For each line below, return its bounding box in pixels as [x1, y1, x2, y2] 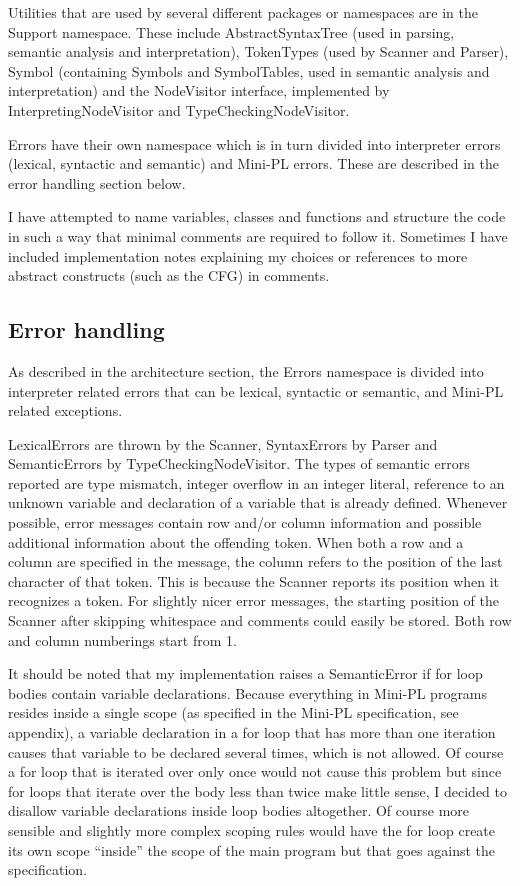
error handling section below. [8, 172, 186, 193]
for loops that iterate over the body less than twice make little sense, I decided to [8, 780, 508, 801]
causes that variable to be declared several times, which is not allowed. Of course [8, 741, 504, 762]
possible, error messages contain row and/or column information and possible [8, 512, 482, 533]
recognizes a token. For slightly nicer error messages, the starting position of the [8, 590, 499, 611]
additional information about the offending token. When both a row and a [8, 531, 464, 552]
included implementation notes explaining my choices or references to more [8, 245, 468, 266]
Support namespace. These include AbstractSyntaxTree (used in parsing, [8, 21, 455, 42]
